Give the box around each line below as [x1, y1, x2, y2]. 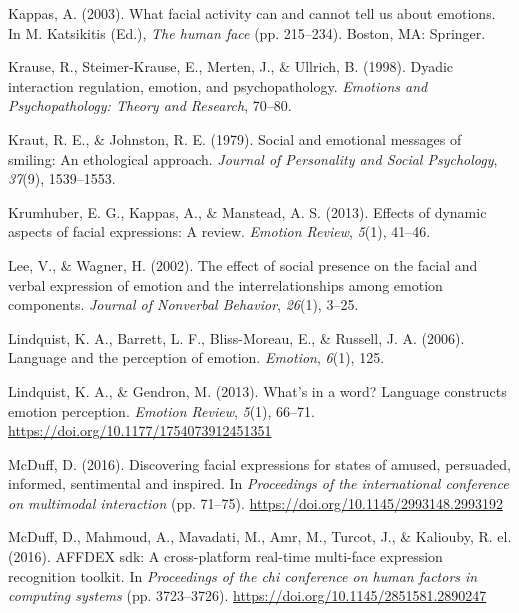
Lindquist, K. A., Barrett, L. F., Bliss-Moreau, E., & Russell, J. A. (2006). [8, 327, 465, 348]
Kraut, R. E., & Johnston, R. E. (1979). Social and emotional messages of [8, 128, 462, 149]
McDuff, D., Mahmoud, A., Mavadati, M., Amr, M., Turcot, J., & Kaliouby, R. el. [8, 526, 512, 547]
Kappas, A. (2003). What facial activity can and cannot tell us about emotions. [8, 3, 496, 23]
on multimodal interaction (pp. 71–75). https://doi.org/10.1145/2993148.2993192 [8, 492, 503, 513]
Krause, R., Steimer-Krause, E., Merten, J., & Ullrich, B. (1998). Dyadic [8, 56, 454, 77]
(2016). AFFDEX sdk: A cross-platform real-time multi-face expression [8, 546, 443, 567]
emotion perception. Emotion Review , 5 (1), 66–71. [8, 400, 315, 421]
